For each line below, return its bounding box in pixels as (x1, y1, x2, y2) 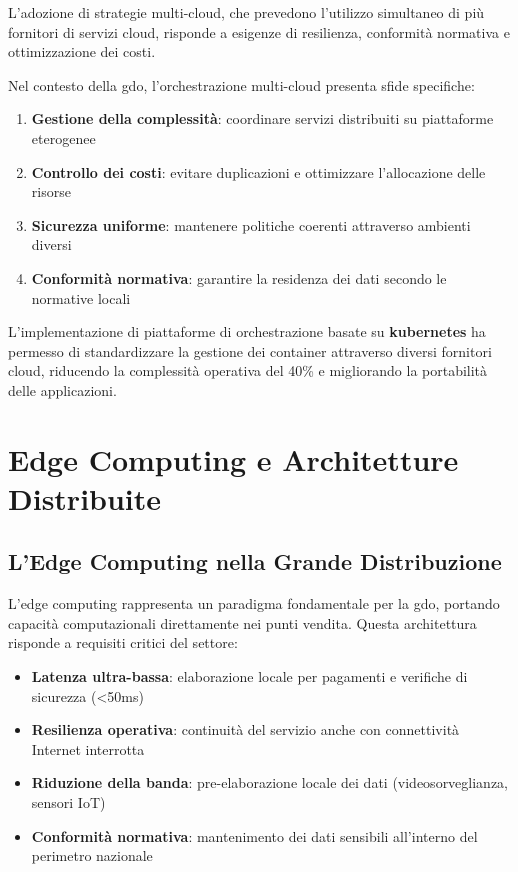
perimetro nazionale (31, 845, 153, 866)
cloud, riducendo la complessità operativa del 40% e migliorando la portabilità (8, 360, 488, 381)
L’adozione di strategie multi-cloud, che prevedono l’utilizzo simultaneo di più (8, 2, 485, 22)
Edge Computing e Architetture (8, 438, 459, 479)
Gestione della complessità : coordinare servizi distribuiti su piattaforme (31, 108, 494, 129)
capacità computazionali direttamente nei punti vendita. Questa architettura (8, 612, 477, 633)
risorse (31, 181, 71, 202)
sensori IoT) (31, 792, 106, 813)
